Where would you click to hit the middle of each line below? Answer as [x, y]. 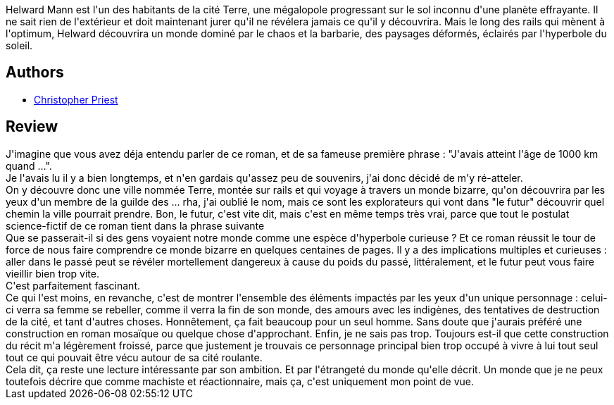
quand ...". [29, 166]
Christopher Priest [76, 99]
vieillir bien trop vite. [52, 273]
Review [32, 127]
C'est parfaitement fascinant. [73, 285]
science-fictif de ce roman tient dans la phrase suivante [135, 225]
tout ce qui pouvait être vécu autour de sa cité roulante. [134, 357]
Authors [35, 73]
